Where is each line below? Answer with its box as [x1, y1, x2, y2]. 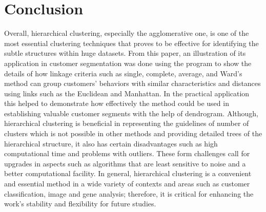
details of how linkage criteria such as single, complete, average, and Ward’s [4, 68, 242, 78]
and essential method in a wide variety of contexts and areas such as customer [4, 178, 250, 189]
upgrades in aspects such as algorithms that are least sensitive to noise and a [4, 158, 246, 168]
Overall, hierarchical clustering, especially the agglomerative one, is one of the [4, 28, 249, 38]
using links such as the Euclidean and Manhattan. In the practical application [4, 88, 250, 98]
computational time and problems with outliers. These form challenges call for [4, 148, 250, 159]
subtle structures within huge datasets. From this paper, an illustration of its [4, 48, 246, 58]
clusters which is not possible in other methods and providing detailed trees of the [4, 128, 262, 139]
